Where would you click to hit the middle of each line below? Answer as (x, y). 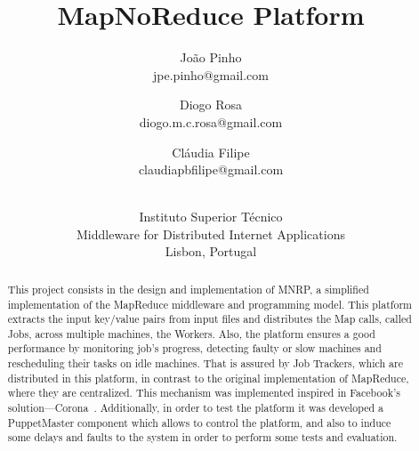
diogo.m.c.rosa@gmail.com (211, 121)
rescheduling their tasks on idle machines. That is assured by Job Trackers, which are (205, 363)
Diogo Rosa (211, 105)
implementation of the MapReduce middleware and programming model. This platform (210, 304)
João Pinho (211, 57)
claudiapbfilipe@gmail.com (211, 169)
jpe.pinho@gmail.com (211, 74)
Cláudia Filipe (211, 152)
